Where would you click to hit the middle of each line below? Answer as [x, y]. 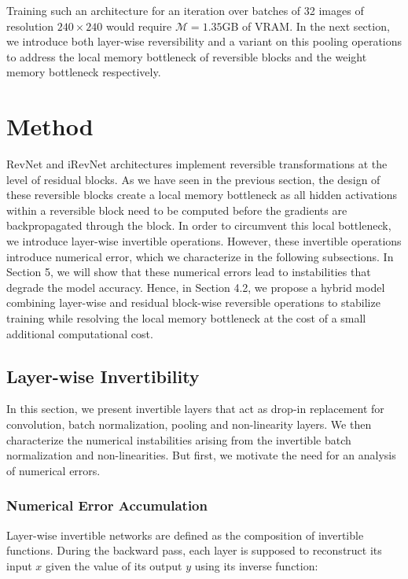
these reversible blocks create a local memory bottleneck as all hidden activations [202, 195]
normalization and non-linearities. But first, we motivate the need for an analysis [201, 455]
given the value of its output [114, 565]
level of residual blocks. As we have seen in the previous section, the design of [193, 179]
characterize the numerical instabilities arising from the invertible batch [179, 439]
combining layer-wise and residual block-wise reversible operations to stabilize [193, 302]
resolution [30, 26]
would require [139, 26]
